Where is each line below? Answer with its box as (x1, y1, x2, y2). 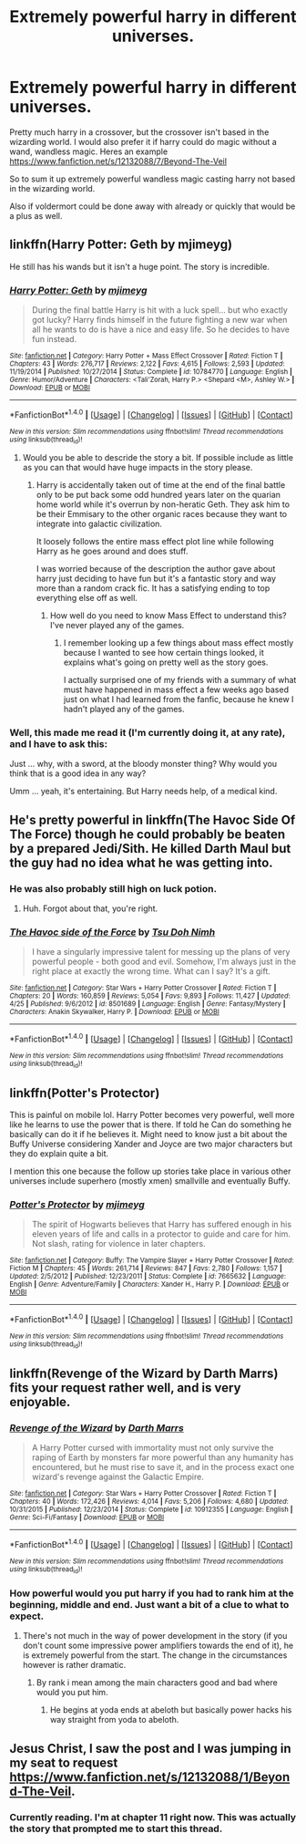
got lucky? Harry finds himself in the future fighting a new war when (31, 315, 288, 326)
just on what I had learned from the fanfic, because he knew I (63, 694, 294, 705)
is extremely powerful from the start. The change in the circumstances (22, 1650, 288, 1661)
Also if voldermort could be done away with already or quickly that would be (9, 201, 296, 212)
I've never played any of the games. (49, 620, 185, 631)
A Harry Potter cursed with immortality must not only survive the (31, 1443, 274, 1454)
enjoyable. (9, 1393, 71, 1410)
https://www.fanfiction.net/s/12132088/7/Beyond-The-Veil (9, 155, 228, 166)
